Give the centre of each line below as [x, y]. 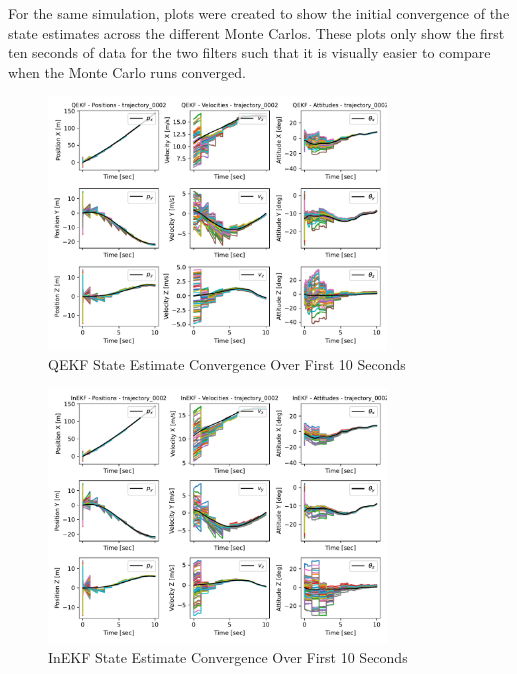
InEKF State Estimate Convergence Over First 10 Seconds [228, 656]
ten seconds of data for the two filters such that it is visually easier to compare [249, 52]
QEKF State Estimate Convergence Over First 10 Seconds [227, 364]
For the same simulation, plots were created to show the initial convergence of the [259, 13]
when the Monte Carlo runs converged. [127, 71]
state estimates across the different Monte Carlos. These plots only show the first [256, 32]
